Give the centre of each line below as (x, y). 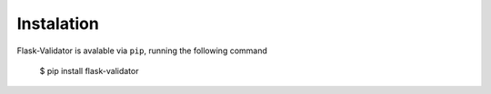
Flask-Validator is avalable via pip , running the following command (142, 51)
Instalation (58, 23)
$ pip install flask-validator (89, 70)
